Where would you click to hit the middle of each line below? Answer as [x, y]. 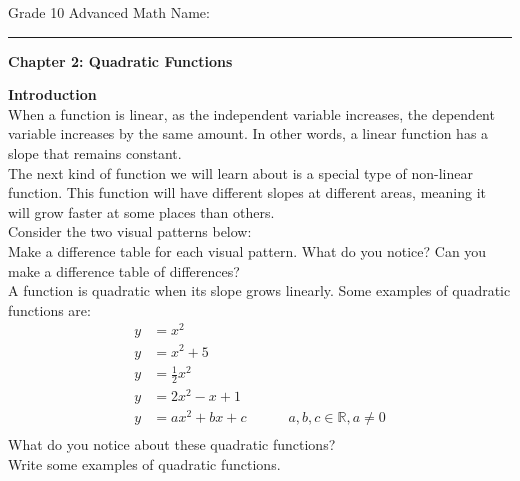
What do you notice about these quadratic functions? [172, 444]
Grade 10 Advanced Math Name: [109, 12]
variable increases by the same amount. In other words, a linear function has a [248, 133]
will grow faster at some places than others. [141, 211]
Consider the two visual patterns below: [130, 231]
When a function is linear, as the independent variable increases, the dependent [251, 113]
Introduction [52, 94]
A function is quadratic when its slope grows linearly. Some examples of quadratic [259, 290]
